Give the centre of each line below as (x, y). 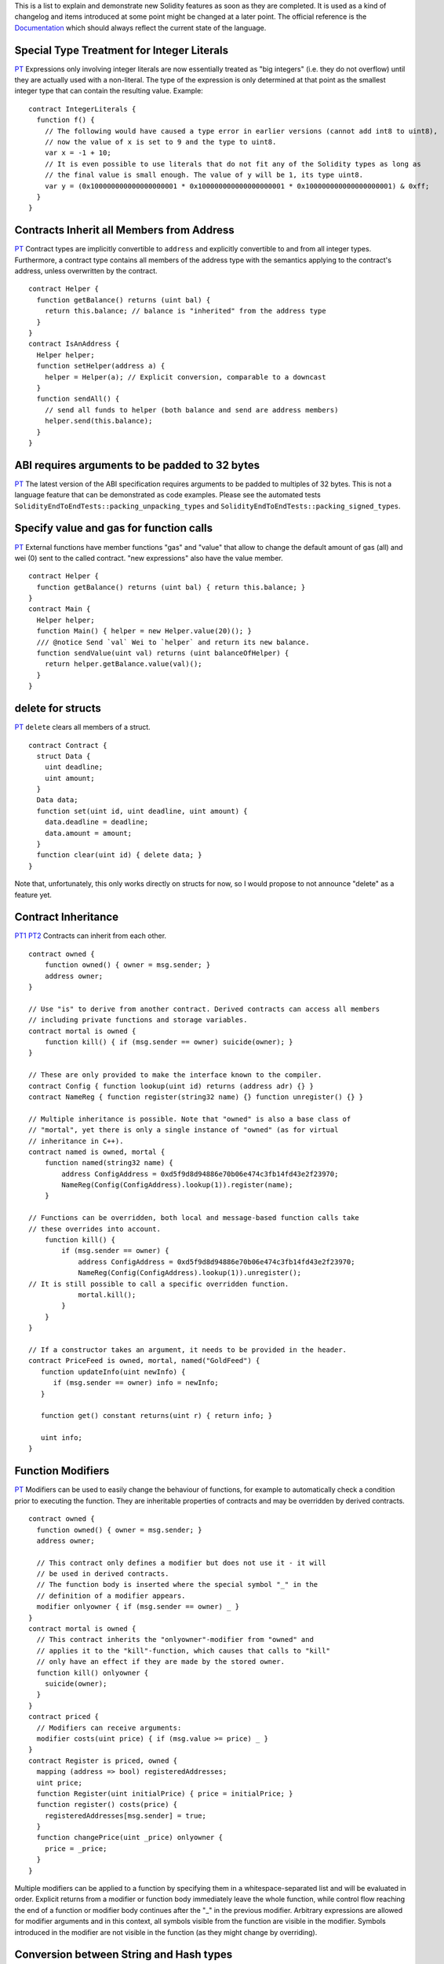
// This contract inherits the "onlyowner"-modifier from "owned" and (175, 1640)
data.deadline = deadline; (96, 822)
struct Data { (64, 756)
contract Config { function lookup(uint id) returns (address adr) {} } (171, 1086)
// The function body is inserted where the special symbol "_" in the (177, 1585)
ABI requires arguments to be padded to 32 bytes (137, 465)
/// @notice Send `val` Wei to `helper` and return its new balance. (173, 642)
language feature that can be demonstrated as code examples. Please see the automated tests (167, 495)
